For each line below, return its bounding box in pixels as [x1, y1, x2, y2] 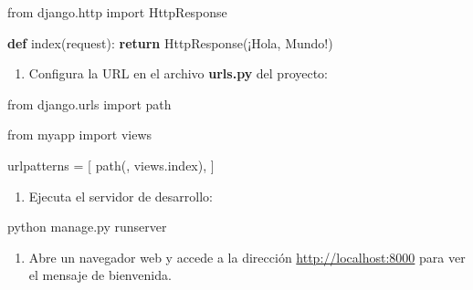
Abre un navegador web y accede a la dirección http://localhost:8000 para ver [28, 247, 466, 266]
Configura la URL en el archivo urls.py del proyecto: [28, 64, 329, 83]
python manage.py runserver [7, 217, 167, 236]
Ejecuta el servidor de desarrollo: [28, 186, 213, 205]
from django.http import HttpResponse [7, 3, 227, 21]
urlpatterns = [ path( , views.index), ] [7, 155, 215, 174]
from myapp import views [7, 125, 152, 144]
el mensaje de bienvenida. [28, 265, 172, 285]
